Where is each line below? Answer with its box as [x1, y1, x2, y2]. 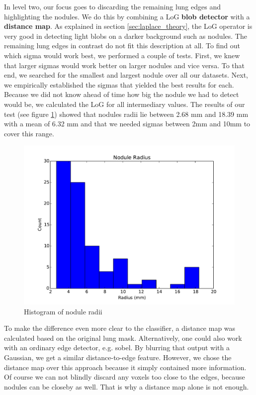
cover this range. [4, 128, 54, 138]
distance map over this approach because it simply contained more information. [4, 362, 247, 372]
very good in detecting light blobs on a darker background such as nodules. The [4, 30, 247, 41]
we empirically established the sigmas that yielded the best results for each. [4, 79, 234, 90]
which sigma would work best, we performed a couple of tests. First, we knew [4, 50, 240, 60]
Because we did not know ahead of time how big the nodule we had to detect [4, 89, 239, 99]
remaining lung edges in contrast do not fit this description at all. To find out [4, 40, 240, 51]
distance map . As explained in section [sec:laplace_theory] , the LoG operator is [4, 21, 253, 31]
